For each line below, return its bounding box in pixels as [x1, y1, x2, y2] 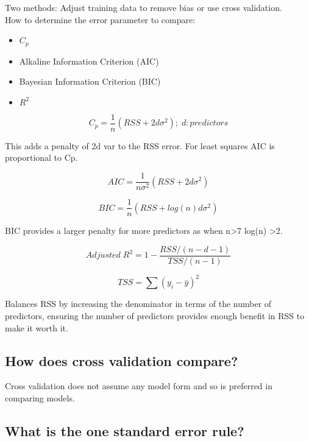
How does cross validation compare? [5, 351, 238, 370]
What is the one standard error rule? [5, 421, 244, 440]
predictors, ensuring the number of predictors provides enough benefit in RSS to [5, 309, 305, 322]
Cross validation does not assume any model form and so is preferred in [5, 379, 272, 392]
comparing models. [5, 391, 75, 404]
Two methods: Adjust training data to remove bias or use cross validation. [5, 1, 282, 13]
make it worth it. [5, 321, 68, 334]
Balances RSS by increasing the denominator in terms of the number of [5, 297, 272, 310]
